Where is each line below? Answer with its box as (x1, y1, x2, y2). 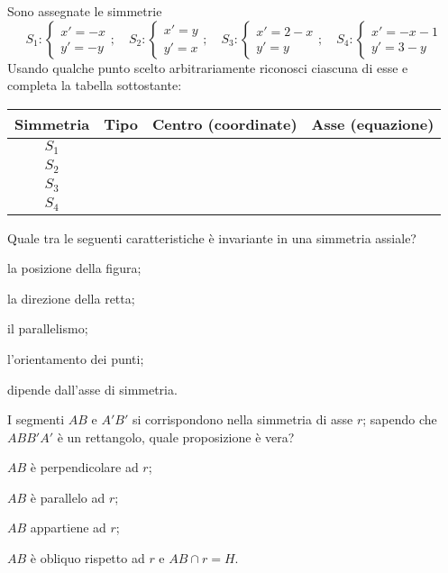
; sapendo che (362, 410, 437, 429)
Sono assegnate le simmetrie (7, 2, 162, 20)
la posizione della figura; (7, 259, 142, 277)
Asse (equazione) (311, 113, 434, 134)
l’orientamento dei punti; (7, 349, 144, 368)
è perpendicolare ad (30, 458, 139, 477)
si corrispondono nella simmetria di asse (132, 410, 353, 429)
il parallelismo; (7, 319, 88, 338)
